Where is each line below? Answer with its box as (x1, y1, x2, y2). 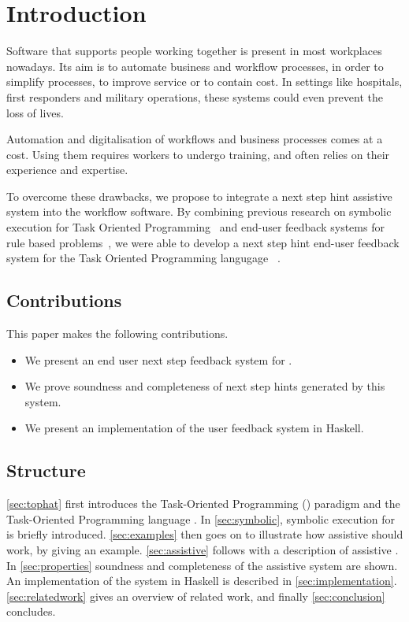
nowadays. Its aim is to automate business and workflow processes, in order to (6, 57, 384, 74)
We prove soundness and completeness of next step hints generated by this (24, 378, 385, 394)
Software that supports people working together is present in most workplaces (6, 43, 382, 59)
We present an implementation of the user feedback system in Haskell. (24, 420, 364, 436)
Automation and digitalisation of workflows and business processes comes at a (6, 131, 383, 147)
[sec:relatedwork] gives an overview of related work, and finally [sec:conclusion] (6, 587, 385, 604)
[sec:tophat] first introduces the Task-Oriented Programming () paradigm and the (6, 495, 400, 512)
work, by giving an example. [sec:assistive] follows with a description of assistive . (6, 542, 399, 557)
